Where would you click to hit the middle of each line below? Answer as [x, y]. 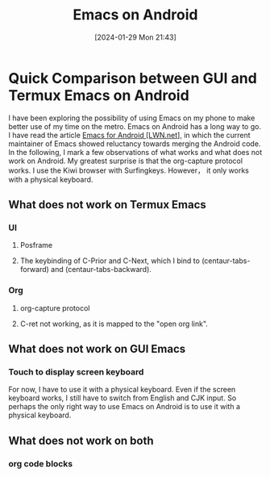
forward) [35, 270]
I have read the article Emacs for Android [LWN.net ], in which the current [130, 135]
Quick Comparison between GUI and [133, 78]
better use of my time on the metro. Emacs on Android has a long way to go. [135, 126]
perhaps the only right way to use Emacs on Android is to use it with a [124, 407]
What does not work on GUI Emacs [97, 349]
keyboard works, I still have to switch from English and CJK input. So [123, 398]
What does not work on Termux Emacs [108, 205]
